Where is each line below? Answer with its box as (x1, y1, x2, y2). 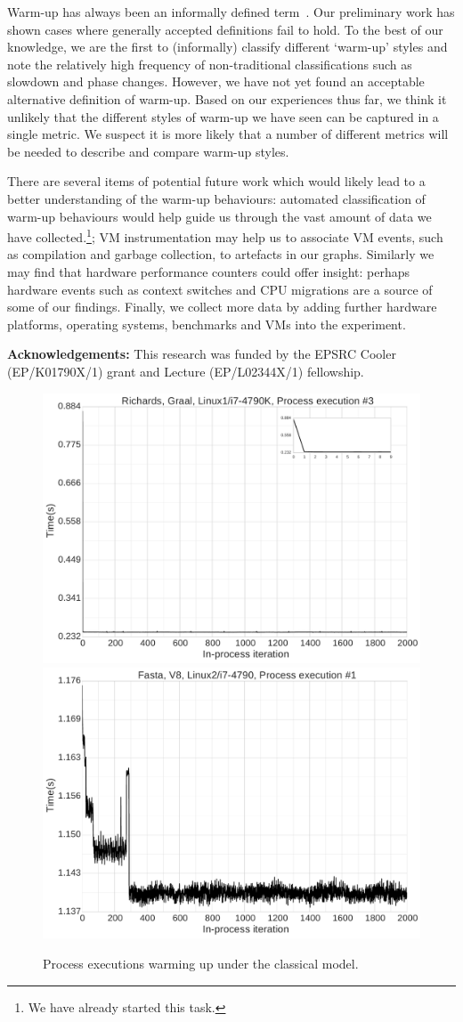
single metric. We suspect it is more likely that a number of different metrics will (7, 125, 449, 143)
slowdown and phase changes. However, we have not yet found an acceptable (7, 72, 425, 91)
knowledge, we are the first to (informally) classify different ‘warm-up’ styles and (7, 37, 448, 56)
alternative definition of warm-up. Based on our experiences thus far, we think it (7, 89, 447, 108)
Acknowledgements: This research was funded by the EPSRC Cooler (7, 345, 396, 363)
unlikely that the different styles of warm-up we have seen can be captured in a (7, 107, 439, 126)
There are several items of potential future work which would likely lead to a (7, 172, 426, 191)
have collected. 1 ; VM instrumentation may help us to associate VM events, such (7, 225, 443, 246)
